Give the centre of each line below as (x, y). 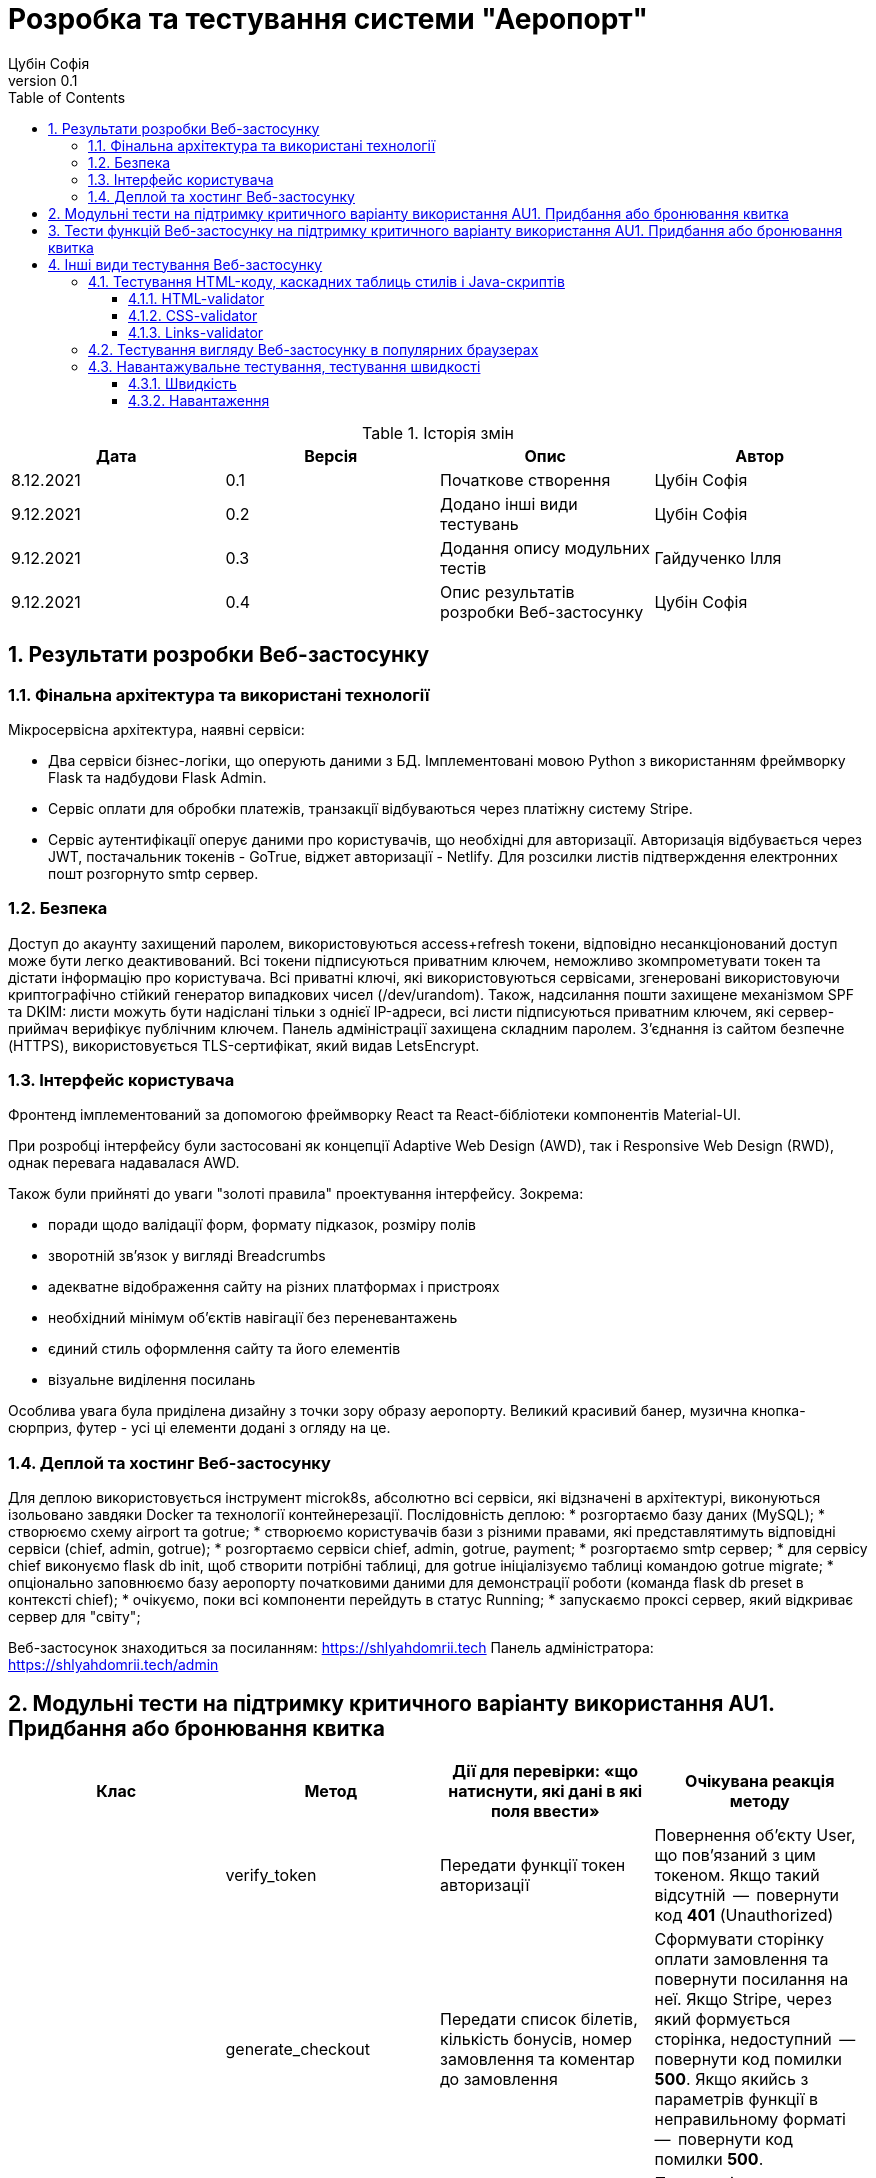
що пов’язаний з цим (735, 1855)
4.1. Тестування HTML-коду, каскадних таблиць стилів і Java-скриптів (326, 281)
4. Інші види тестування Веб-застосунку (185, 264)
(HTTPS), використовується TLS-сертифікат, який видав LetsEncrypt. (244, 1045)
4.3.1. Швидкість (182, 383)
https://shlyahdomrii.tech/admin (113, 1665)
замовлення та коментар (537, 2059)
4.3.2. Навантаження (199, 400)
